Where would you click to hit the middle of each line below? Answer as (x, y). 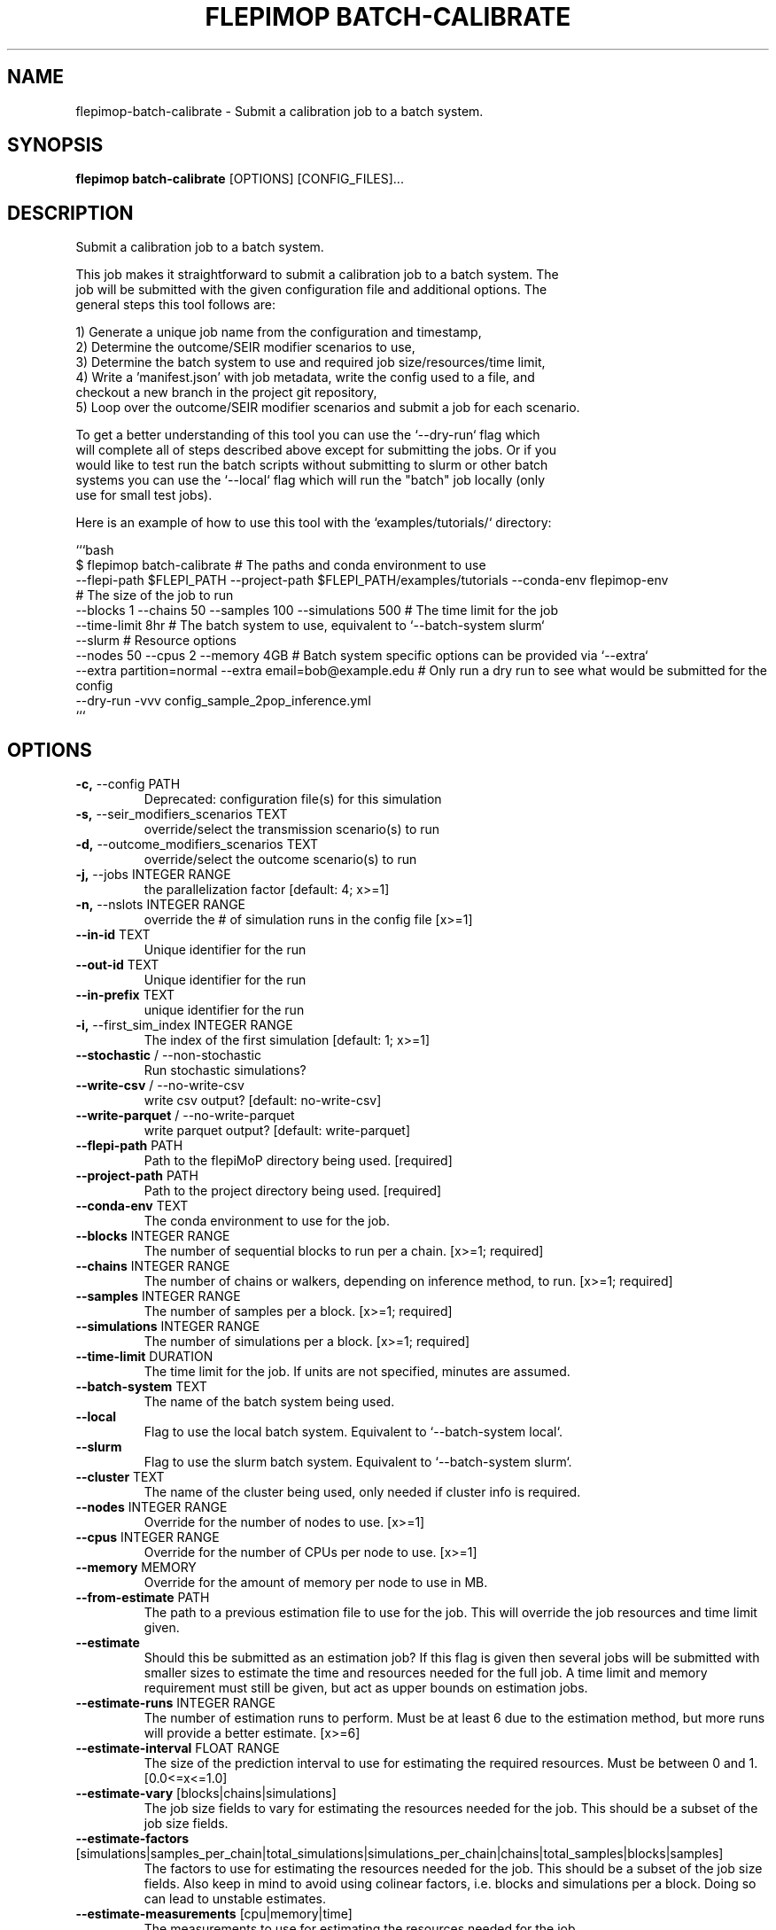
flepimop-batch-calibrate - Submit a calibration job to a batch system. (279, 111)
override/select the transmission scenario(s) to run (292, 829)
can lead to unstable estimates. (235, 1899)
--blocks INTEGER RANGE (153, 1236)
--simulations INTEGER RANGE (168, 1327)
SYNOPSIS (55, 145)
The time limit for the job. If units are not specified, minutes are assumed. (357, 1372)
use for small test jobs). (144, 495)
